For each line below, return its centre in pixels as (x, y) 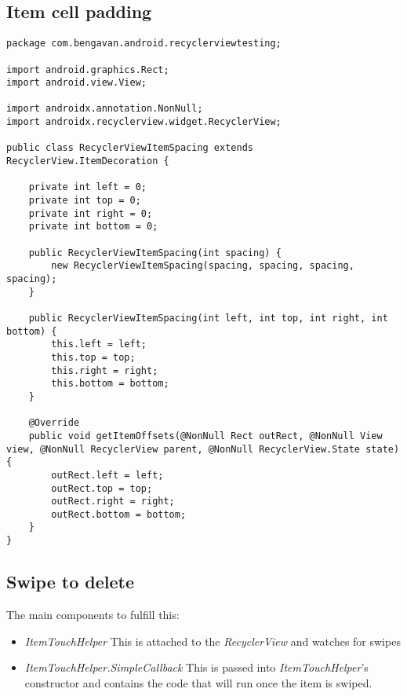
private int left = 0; (87, 187)
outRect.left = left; (107, 475)
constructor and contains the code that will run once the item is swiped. (198, 682)
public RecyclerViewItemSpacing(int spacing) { (155, 253)
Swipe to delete (70, 582)
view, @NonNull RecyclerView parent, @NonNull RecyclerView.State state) (203, 449)
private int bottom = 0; (93, 227)
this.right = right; (105, 370)
